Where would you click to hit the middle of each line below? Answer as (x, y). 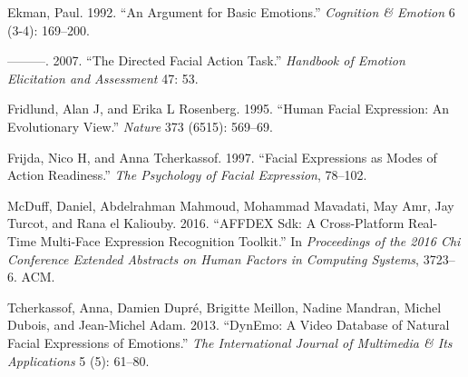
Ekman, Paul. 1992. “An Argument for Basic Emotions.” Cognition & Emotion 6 (231, 12)
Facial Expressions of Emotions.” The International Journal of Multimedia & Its (230, 342)
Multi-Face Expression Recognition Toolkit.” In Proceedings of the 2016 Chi (250, 240)
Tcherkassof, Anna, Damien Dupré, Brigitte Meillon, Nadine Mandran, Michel (224, 307)
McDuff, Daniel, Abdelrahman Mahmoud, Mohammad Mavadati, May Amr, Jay (231, 205)
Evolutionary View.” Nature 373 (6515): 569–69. (140, 126)
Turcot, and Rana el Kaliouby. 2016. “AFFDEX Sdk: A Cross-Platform (206, 223)
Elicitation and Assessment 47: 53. (103, 78)
